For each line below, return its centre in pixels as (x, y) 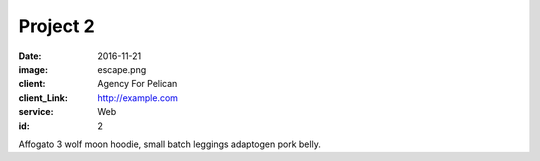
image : (33, 69)
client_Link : (43, 97)
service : (36, 112)
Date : (30, 56)
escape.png (122, 69)
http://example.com (138, 97)
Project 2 (56, 26)
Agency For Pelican (137, 84)
